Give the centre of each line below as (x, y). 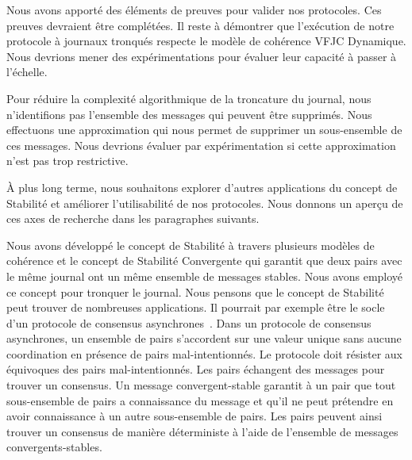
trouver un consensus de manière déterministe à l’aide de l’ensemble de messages (202, 431)
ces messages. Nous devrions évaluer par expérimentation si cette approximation (201, 145)
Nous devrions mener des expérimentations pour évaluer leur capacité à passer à (202, 56)
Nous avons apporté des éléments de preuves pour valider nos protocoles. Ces (194, 10)
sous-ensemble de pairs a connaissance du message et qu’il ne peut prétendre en (200, 400)
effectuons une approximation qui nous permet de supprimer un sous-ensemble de (204, 130)
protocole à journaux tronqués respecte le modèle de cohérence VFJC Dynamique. (206, 41)
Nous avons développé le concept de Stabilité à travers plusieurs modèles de (191, 245)
